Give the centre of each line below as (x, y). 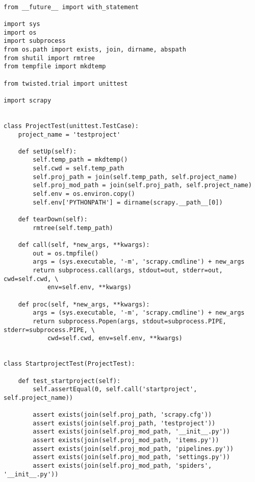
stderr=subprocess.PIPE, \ (49, 330)
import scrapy (28, 100)
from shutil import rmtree (49, 58)
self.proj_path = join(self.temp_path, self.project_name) (135, 177)
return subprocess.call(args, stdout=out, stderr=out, (128, 270)
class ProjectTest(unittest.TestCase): (71, 126)
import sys (22, 24)
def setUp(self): (47, 151)
